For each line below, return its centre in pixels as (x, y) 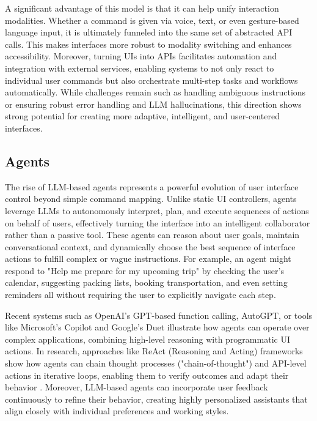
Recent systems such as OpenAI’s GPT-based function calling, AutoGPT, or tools (159, 315)
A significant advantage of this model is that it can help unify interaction (142, 8)
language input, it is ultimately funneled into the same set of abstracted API (149, 32)
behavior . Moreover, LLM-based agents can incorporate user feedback (137, 387)
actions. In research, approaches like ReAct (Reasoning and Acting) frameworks (154, 351)
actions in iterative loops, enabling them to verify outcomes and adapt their (147, 375)
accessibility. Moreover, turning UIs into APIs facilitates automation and (141, 56)
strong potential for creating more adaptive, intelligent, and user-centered (142, 116)
